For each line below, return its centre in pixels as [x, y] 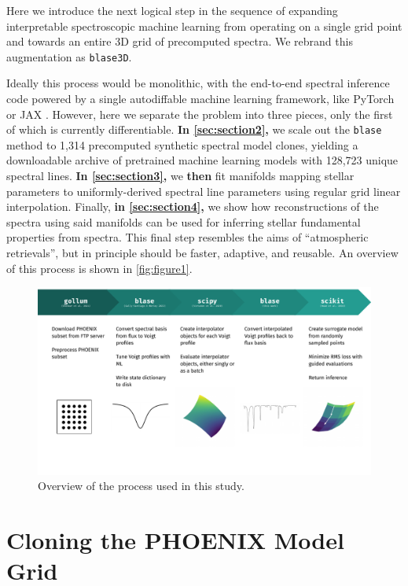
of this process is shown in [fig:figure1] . [99, 268]
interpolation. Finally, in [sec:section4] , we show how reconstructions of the [193, 206]
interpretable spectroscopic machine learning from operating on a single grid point [204, 26]
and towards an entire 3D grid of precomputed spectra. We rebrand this [180, 41]
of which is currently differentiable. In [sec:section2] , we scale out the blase [194, 129]
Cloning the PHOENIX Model [175, 540]
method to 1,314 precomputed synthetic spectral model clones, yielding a [182, 144]
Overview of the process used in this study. [141, 486]
